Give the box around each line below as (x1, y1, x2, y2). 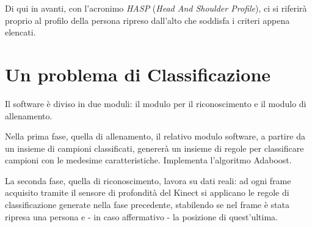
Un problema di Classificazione (5, 61, 271, 86)
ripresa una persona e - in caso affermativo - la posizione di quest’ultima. (5, 210, 278, 223)
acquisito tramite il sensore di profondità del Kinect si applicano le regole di (5, 186, 289, 199)
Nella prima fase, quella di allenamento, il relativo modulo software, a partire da (5, 130, 305, 143)
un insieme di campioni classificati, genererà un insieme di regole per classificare (5, 141, 304, 154)
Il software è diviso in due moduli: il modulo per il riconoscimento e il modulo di (5, 97, 307, 110)
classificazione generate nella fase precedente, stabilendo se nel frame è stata (5, 198, 290, 211)
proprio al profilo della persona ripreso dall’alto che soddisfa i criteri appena (5, 13, 290, 26)
